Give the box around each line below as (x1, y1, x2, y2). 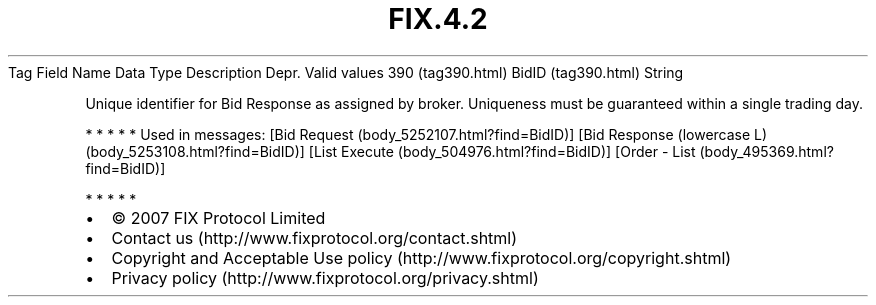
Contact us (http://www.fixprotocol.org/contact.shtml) (111, 227, 518, 248)
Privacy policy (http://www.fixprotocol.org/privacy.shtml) (111, 267, 539, 288)
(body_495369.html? (699, 142, 834, 160)
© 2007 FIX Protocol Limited (111, 207, 326, 228)
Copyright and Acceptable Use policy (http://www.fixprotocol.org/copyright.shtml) (111, 247, 732, 268)
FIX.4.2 (388, 2, 488, 36)
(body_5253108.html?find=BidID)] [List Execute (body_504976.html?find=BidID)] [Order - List (85, 142, 696, 160)
